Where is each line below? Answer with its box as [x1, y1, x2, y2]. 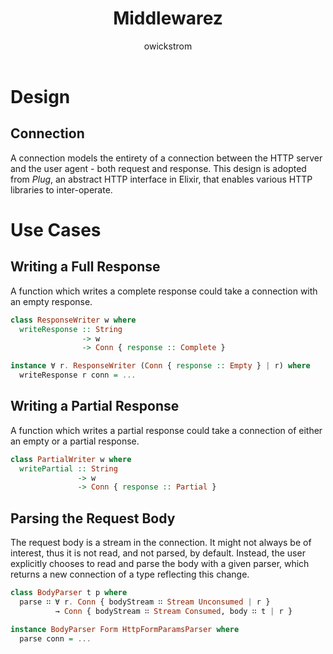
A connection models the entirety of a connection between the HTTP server [10, 152, 323, 164]
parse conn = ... [19, 633, 92, 644]
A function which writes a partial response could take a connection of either [10, 424, 323, 436]
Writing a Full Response [10, 258, 161, 276]
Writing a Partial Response [10, 398, 180, 415]
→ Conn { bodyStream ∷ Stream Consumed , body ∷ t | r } [54, 606, 293, 616]
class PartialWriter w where [10, 454, 132, 464]
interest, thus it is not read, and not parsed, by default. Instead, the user [10, 547, 306, 559]
